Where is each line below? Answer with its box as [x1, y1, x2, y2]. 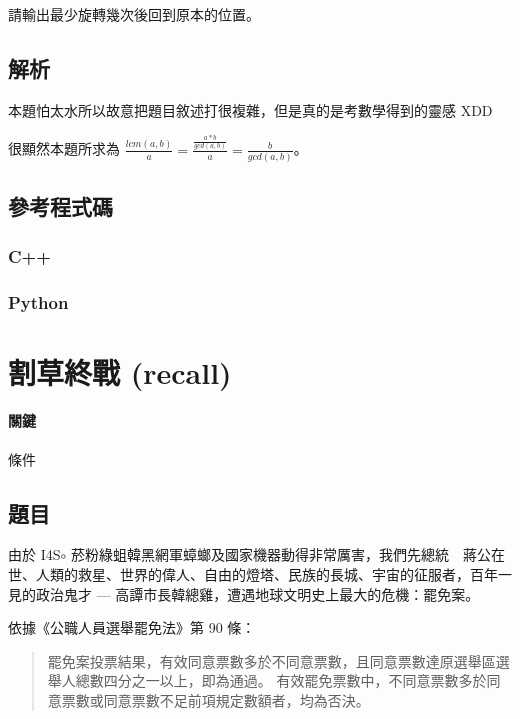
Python [8, 289, 69, 314]
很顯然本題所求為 [8, 138, 120, 159]
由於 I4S [8, 544, 61, 565]
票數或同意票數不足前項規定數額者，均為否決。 [61, 690, 370, 711]
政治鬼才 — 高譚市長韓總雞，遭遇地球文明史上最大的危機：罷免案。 [35, 583, 480, 604]
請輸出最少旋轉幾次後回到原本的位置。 [8, 4, 260, 24]
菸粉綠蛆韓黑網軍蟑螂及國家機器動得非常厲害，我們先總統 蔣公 [70, 544, 491, 565]
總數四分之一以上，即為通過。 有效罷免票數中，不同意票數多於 [75, 670, 487, 691]
